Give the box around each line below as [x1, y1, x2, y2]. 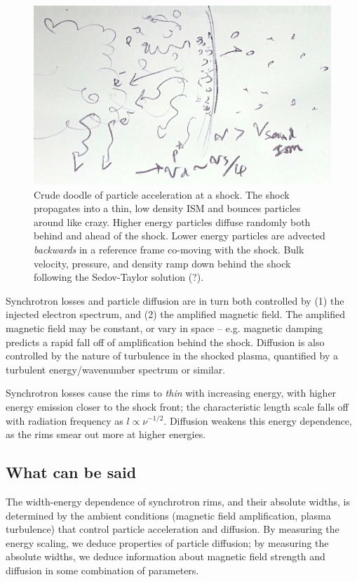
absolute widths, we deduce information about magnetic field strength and [6, 549, 325, 564]
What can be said [6, 461, 137, 483]
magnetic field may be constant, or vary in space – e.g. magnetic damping [6, 321, 323, 335]
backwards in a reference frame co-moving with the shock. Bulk [34, 242, 304, 257]
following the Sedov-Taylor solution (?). [34, 270, 204, 284]
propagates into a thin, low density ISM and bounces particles [34, 201, 301, 216]
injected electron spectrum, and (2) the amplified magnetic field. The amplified [6, 307, 345, 322]
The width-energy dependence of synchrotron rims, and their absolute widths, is [6, 494, 350, 508]
